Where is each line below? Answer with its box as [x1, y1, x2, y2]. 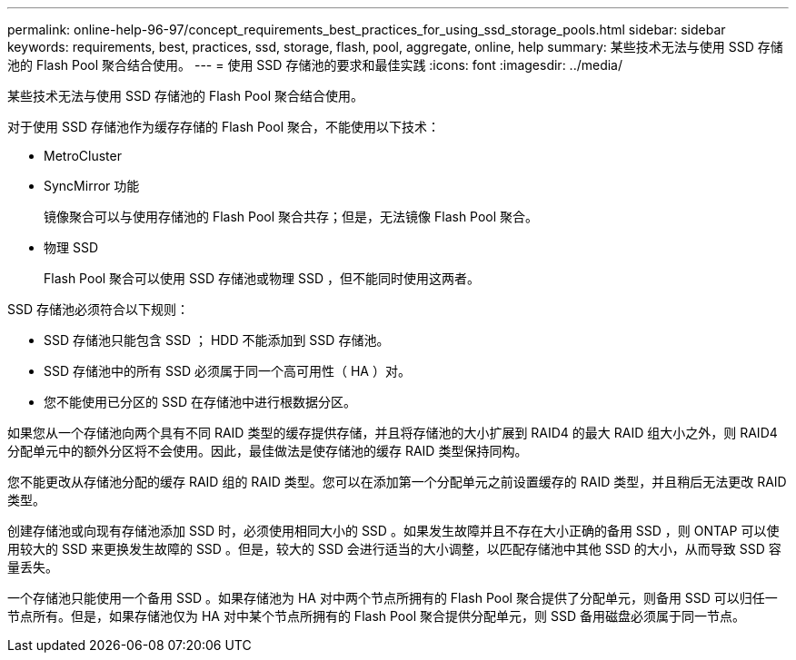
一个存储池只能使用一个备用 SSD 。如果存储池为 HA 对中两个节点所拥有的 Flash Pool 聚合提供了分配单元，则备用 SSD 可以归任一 [7, 590, 778, 606]
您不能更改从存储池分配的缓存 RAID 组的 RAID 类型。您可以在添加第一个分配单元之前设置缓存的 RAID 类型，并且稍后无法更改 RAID [7, 474, 787, 489]
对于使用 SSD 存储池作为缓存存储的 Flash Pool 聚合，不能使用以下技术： [7, 119, 440, 134]
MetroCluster [44, 148, 122, 163]
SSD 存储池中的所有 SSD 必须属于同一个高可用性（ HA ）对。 [44, 363, 411, 379]
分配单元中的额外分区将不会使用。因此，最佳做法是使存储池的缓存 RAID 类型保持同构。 [7, 443, 528, 458]
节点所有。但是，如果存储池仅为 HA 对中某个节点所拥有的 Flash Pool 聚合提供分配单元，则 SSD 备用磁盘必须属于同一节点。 [7, 608, 745, 624]
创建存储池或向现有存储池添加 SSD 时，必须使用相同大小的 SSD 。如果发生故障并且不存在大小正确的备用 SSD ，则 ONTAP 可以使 [7, 523, 780, 538]
